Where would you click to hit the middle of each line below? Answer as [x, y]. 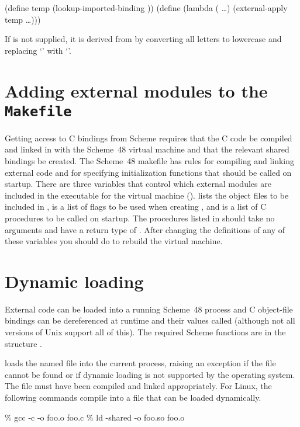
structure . [23, 343]
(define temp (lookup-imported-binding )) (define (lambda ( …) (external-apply [146, 8]
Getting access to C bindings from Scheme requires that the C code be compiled [149, 138]
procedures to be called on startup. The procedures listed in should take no [140, 218]
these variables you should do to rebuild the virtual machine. [114, 241]
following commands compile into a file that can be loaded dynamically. [133, 398]
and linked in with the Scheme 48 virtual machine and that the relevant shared [147, 149]
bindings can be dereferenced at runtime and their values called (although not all [150, 320]
